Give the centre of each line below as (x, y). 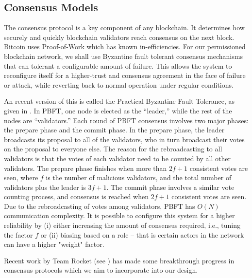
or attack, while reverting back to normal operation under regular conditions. (119, 84)
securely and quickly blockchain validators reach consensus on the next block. (119, 37)
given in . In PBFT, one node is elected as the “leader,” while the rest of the (118, 110)
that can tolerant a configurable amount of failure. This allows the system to (118, 65)
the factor (18, 234)
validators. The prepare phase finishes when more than (85, 168)
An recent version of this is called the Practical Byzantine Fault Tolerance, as (119, 101)
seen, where (21, 177)
